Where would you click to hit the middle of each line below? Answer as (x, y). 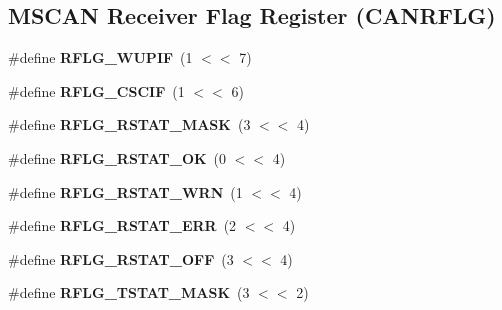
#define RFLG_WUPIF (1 (100, 57)
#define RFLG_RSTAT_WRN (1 (125, 191)
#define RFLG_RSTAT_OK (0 (117, 157)
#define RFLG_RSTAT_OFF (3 (121, 258)
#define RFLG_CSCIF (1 (96, 90)
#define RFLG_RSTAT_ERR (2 (122, 225)
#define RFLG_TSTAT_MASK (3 (129, 292)
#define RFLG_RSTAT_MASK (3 (129, 124)
